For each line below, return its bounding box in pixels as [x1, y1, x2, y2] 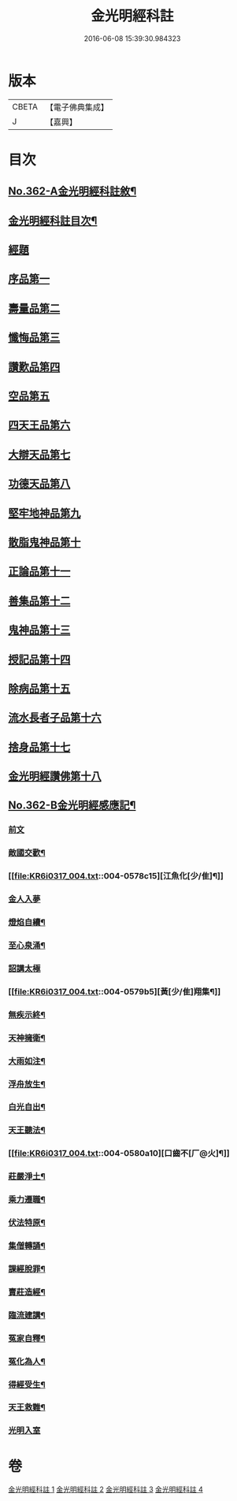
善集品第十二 [8, 594, 71, 607]
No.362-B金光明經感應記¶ [8, 799, 136, 812]
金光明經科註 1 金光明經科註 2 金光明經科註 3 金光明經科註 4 [8, 1484, 203, 1494]
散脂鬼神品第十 [8, 535, 81, 548]
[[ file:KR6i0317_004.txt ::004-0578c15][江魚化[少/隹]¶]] [8, 871, 224, 882]
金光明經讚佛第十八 [8, 770, 102, 783]
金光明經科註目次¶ [8, 214, 98, 227]
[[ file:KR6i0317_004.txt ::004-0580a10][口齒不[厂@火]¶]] [8, 1148, 230, 1159]
